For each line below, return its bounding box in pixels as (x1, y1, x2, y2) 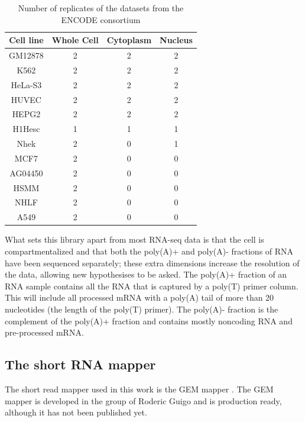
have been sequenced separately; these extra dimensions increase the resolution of (5, 256, 300, 269)
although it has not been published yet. (5, 406, 147, 418)
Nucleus (160, 34, 193, 46)
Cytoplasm (106, 34, 152, 46)
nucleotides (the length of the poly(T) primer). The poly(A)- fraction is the (5, 302, 278, 315)
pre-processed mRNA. (5, 326, 84, 339)
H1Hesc (12, 123, 40, 135)
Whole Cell (51, 34, 99, 46)
